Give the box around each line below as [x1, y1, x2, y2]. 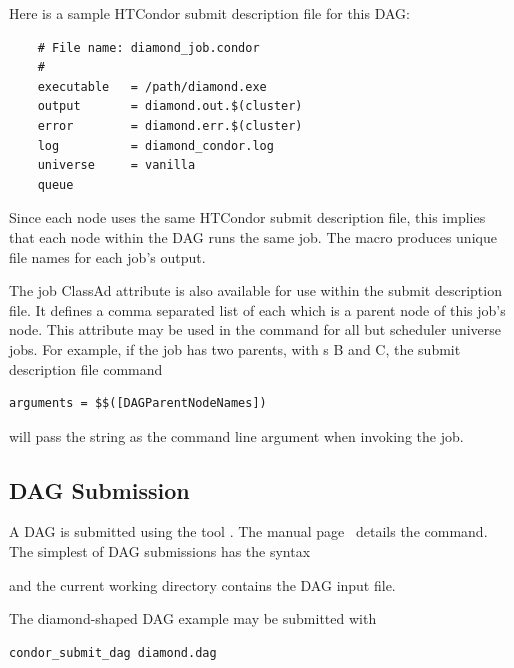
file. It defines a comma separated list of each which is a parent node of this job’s [9, 299, 506, 320]
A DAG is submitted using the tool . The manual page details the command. [9, 521, 488, 542]
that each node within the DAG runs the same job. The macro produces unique [9, 226, 497, 247]
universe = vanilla [37, 158, 196, 173]
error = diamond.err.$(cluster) [37, 118, 303, 133]
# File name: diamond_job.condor [37, 40, 260, 55]
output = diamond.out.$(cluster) [37, 99, 303, 114]
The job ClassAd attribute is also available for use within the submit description [9, 280, 502, 301]
